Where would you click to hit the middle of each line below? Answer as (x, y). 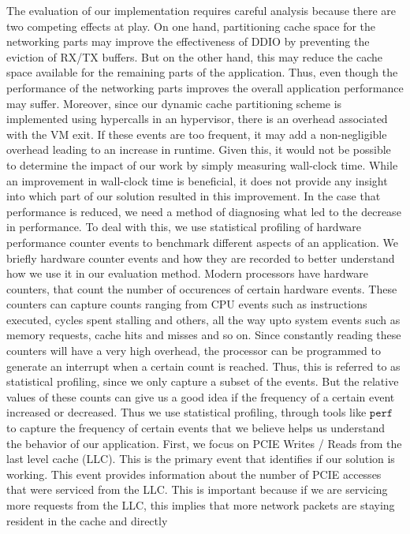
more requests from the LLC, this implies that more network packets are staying (201, 505)
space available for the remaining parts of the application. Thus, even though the (202, 72)
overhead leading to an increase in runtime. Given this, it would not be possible (199, 149)
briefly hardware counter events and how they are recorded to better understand (201, 258)
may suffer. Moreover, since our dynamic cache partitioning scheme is (174, 103)
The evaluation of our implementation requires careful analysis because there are (201, 10)
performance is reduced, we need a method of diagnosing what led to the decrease (204, 211)
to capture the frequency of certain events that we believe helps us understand (196, 428)
